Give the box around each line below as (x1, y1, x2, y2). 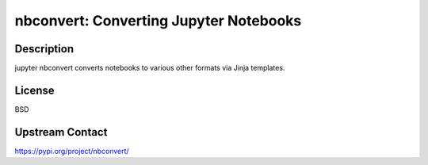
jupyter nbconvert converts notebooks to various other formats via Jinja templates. (14, 63, 285, 73)
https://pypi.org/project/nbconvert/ (14, 146, 130, 155)
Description (14, 42, 75, 56)
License (14, 83, 55, 97)
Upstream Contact (14, 125, 108, 139)
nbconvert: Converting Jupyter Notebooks (14, 12, 302, 29)
